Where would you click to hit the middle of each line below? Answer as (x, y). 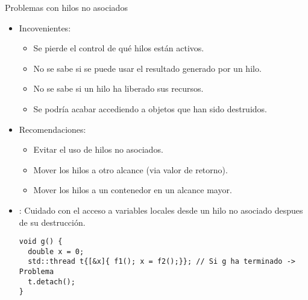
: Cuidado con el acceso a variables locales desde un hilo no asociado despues (161, 210)
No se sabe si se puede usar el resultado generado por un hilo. (147, 68)
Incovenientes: (45, 27)
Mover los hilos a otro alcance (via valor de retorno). (130, 169)
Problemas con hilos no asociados (66, 7)
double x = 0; (56, 251)
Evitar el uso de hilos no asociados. (98, 149)
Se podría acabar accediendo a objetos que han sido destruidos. (150, 108)
